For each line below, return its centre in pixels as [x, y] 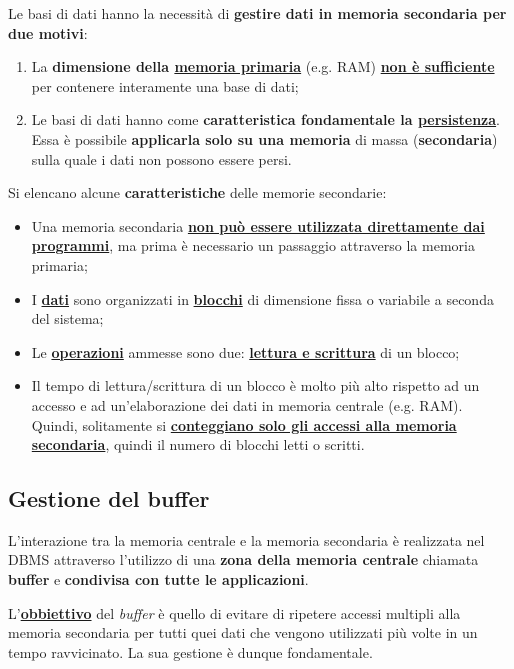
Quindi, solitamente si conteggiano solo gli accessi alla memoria [244, 424]
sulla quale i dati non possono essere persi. [161, 158]
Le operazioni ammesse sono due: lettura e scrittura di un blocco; [245, 351]
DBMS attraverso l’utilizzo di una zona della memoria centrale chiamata [243, 559]
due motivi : [48, 32]
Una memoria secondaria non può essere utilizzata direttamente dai [258, 225]
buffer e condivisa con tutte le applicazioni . [158, 579]
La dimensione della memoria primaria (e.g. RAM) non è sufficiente [263, 66]
